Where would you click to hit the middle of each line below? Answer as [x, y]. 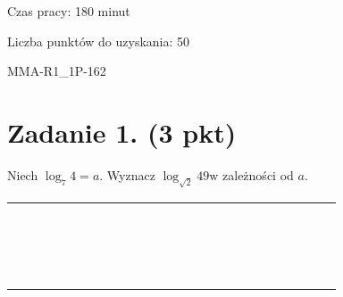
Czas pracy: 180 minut [69, 11]
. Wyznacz [127, 174]
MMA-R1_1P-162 [57, 71]
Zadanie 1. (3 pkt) [122, 132]
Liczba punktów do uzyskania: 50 [99, 41]
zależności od [258, 174]
